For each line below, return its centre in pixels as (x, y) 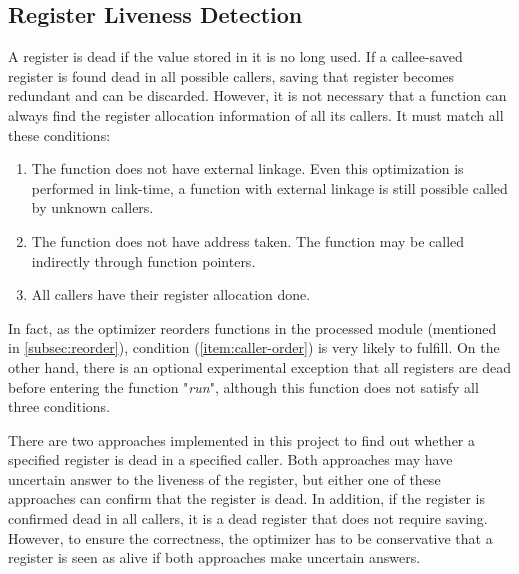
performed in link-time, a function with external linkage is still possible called (269, 187)
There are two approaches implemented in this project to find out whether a (241, 439)
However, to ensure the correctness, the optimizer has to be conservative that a (250, 537)
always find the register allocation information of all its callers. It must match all (256, 114)
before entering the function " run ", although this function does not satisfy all (243, 386)
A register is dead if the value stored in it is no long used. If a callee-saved (235, 56)
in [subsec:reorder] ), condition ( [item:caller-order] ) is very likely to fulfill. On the (254, 347)
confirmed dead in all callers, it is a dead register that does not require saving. (248, 518)
